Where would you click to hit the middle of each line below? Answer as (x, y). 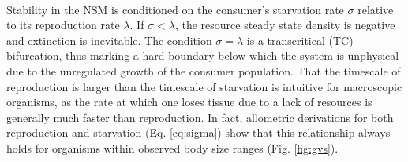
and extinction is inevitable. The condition (109, 40)
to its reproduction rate (63, 25)
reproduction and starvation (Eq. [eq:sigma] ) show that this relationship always (198, 133)
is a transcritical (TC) (300, 40)
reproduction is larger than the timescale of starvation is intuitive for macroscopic (204, 86)
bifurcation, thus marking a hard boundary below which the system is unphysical (203, 55)
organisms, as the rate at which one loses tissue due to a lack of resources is (189, 102)
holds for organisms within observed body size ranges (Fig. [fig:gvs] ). (172, 147)
